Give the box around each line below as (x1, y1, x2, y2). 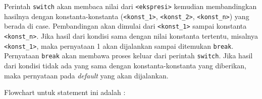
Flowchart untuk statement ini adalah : (4, 87, 126, 97)
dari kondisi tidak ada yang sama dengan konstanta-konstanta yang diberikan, (4, 60, 246, 70)
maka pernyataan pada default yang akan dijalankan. (4, 70, 169, 80)
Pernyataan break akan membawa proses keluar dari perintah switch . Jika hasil (4, 50, 253, 61)
